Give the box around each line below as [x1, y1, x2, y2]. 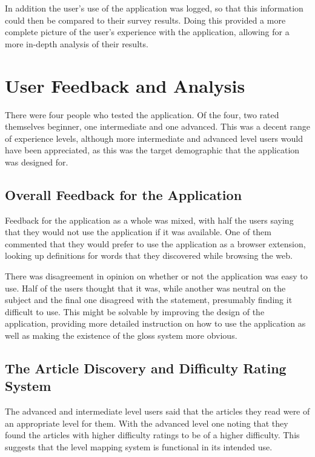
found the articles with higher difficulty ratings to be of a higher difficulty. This [5, 429, 300, 441]
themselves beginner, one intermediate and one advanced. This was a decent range [5, 120, 310, 133]
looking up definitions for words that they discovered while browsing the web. [5, 249, 293, 262]
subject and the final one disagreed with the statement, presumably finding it [5, 293, 293, 306]
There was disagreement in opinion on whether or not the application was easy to [5, 270, 308, 282]
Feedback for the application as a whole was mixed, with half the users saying [5, 213, 294, 226]
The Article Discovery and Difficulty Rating [5, 359, 287, 377]
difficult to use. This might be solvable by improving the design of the [5, 305, 265, 318]
